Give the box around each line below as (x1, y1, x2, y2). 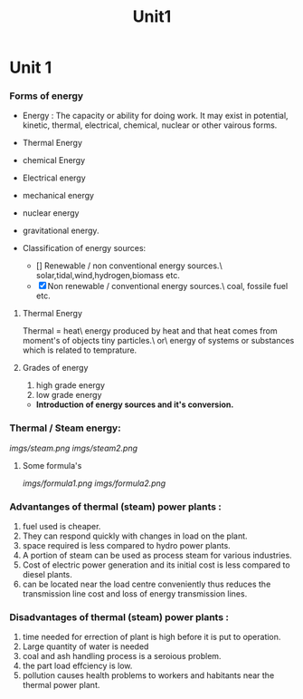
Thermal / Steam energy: (9, 422, 121, 434)
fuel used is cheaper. (22, 521, 101, 532)
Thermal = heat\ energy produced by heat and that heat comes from (22, 325, 278, 336)
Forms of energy (9, 90, 84, 102)
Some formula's (22, 460, 82, 471)
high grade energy (35, 380, 106, 391)
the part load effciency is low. (22, 660, 133, 672)
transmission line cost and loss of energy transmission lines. (22, 588, 248, 599)
